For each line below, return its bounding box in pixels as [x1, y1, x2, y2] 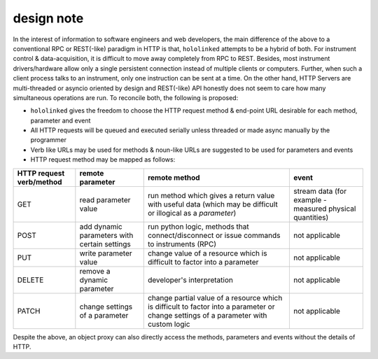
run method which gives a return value [147, 190, 275, 200]
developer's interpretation [147, 275, 234, 285]
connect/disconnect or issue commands [147, 230, 281, 240]
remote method [147, 172, 200, 182]
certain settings [79, 239, 131, 248]
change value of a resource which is [147, 248, 267, 258]
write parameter [79, 248, 132, 258]
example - [293, 195, 327, 204]
